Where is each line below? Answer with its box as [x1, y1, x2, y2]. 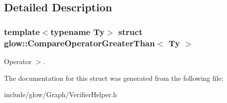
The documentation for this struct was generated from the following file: [4, 72, 224, 83]
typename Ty [50, 25, 105, 37]
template [4, 25, 40, 37]
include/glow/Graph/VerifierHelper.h [4, 89, 117, 100]
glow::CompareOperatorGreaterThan [4, 36, 155, 49]
